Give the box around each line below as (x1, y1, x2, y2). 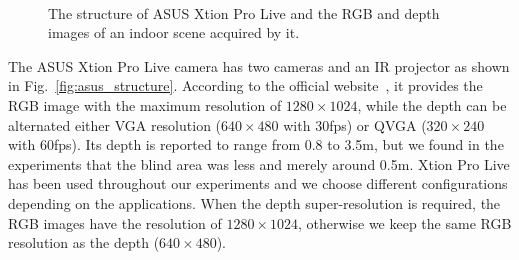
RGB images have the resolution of (8, 212, 222, 233)
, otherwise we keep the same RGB (298, 212, 512, 233)
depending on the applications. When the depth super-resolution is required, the (8, 192, 501, 213)
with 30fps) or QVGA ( (283, 114, 427, 135)
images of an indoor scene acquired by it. (48, 22, 300, 43)
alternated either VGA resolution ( (8, 114, 222, 135)
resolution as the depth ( (8, 232, 160, 253)
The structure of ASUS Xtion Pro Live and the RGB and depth (48, 2, 440, 23)
